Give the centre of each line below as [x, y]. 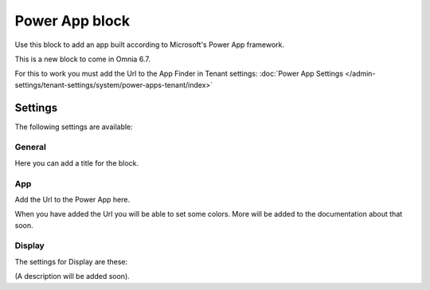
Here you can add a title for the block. [77, 163]
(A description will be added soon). [72, 276]
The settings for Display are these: [71, 261]
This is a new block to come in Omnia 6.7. [82, 59]
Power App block [72, 21]
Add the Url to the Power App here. [72, 199]
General [31, 147]
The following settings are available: [74, 127]
